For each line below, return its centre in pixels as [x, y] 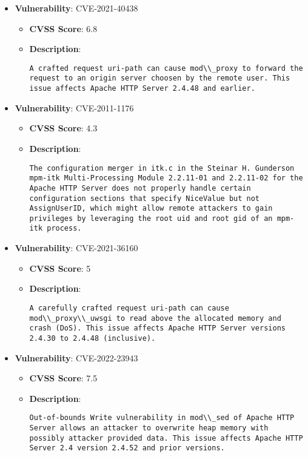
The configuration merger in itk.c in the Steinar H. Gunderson [162, 168]
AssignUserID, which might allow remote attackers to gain [151, 209]
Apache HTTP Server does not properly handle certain [140, 188]
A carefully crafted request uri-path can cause [129, 308]
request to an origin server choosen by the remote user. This [160, 78]
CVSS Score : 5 [60, 268]
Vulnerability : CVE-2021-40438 [76, 8]
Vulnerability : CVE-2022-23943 [76, 357]
